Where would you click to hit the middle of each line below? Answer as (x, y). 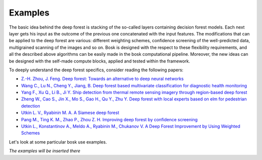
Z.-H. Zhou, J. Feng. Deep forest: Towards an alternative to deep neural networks (102, 79)
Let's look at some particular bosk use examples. (58, 142)
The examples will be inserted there (45, 151)
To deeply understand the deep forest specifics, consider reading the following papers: (96, 70)
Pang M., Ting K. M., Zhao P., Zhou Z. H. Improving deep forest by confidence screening (109, 119)
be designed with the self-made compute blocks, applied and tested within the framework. (99, 61)
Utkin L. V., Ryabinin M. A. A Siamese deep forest (70, 113)
